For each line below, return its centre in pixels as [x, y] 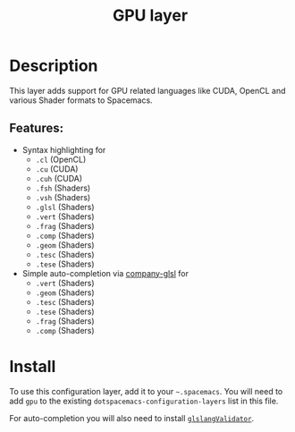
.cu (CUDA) [57, 169]
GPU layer [150, 16]
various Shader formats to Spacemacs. [81, 100]
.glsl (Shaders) [65, 207]
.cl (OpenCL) [61, 159]
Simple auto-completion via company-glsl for [105, 273]
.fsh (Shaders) [63, 188]
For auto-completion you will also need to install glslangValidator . [132, 418]
